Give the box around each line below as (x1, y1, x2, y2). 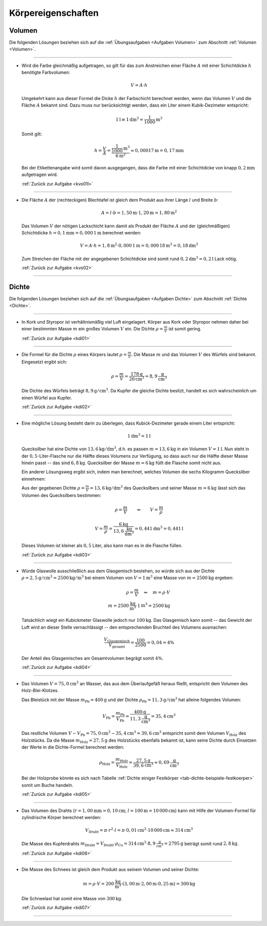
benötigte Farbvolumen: (21, 69, 70, 75)
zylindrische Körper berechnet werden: (21, 815, 101, 820)
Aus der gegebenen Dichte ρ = (21, 485, 85, 491)
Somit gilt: (21, 131, 42, 137)
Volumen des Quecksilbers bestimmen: (21, 492, 101, 498)
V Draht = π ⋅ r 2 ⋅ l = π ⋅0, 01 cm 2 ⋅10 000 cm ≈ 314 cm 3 (85, 826, 193, 834)
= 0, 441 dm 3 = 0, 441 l (134, 525, 183, 532)
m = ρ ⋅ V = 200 (83, 881, 114, 887)
